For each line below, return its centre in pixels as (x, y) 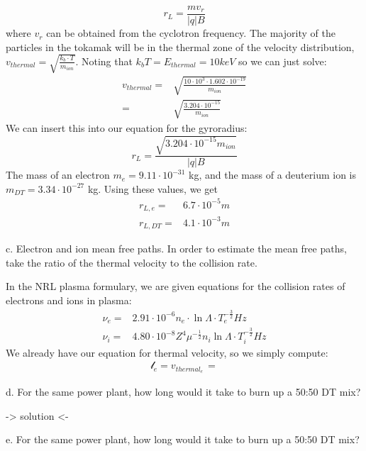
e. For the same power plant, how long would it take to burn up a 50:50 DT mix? (183, 439)
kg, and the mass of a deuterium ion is (273, 175)
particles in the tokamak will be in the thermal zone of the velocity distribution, (180, 46)
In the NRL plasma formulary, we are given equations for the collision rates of (176, 286)
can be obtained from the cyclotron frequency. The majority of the (191, 33)
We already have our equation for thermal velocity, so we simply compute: (167, 352)
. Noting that (104, 61)
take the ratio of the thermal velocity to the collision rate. (132, 262)
